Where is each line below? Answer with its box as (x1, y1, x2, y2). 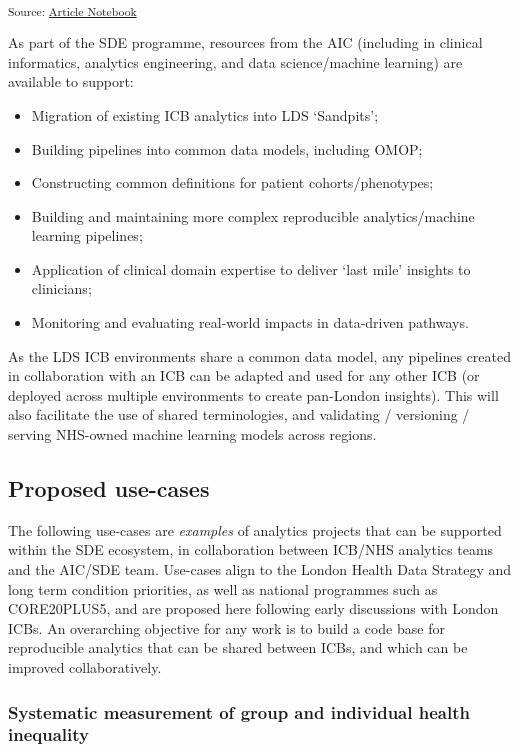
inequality (8, 722, 89, 747)
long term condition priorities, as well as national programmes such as (8, 578, 438, 599)
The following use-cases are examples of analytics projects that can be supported (8, 519, 502, 540)
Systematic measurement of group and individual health (8, 699, 470, 724)
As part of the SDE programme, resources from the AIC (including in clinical (8, 32, 483, 53)
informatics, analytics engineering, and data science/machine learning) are (8, 51, 463, 72)
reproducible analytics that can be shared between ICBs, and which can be (8, 637, 468, 658)
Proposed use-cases (8, 473, 210, 504)
